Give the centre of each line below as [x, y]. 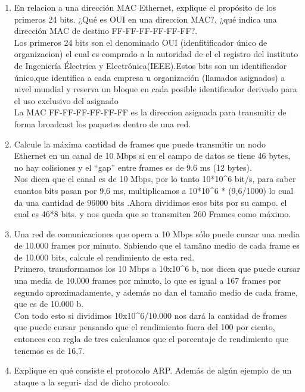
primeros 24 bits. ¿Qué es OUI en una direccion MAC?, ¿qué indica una [145, 19]
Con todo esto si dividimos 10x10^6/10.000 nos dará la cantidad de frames [150, 315]
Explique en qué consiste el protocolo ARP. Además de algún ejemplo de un [153, 370]
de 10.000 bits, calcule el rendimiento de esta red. [104, 257]
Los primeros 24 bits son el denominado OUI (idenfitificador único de [141, 42]
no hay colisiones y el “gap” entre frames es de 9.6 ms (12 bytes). [133, 167]
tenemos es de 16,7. [49, 350]
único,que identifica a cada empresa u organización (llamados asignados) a [150, 77]
